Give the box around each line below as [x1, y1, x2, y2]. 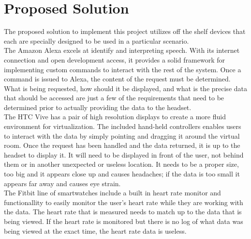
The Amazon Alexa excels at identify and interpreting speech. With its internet [4, 45, 240, 55]
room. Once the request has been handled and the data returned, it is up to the [4, 140, 240, 150]
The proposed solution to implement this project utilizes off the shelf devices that [4, 26, 246, 36]
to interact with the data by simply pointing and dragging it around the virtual [4, 130, 240, 141]
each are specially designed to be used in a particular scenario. [4, 35, 189, 46]
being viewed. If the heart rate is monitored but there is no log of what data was [4, 216, 243, 226]
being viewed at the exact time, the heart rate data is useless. [4, 225, 187, 236]
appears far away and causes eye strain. [4, 178, 121, 188]
